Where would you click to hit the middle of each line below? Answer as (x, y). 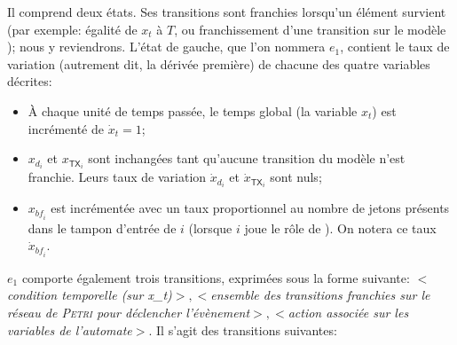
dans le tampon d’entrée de (102, 227)
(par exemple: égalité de (72, 29)
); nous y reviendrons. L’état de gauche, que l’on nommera (166, 47)
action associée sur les (348, 312)
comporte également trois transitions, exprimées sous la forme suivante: (216, 277)
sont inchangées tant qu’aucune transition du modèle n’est (247, 158)
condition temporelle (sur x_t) (90, 295)
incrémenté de (66, 128)
